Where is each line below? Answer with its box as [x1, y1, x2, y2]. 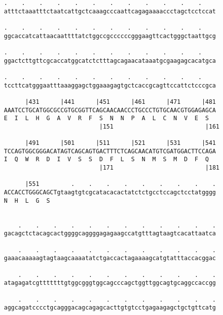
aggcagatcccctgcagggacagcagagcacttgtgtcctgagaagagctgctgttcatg [4, 304, 216, 312]
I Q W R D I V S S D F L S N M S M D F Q [4, 156, 209, 163]
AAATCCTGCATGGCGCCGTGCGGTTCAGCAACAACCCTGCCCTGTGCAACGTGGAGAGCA [4, 106, 216, 114]
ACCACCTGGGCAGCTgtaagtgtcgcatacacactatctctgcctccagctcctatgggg [4, 189, 216, 196]
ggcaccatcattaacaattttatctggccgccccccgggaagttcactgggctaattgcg [4, 32, 216, 40]
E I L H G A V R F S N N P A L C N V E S [4, 115, 209, 122]
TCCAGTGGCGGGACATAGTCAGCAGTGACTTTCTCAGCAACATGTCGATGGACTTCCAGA [4, 147, 216, 155]
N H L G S [4, 197, 50, 204]
